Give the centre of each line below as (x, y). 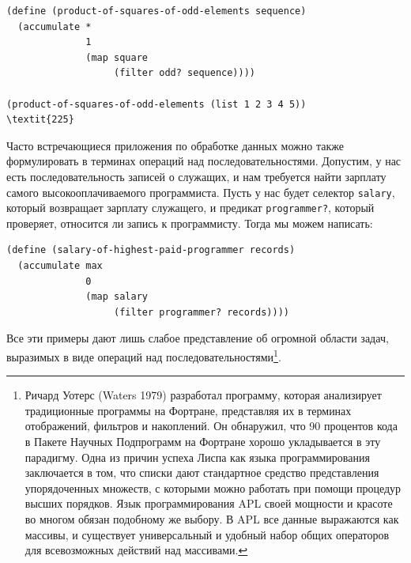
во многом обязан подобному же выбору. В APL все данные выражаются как (212, 519)
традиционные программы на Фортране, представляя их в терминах (188, 410)
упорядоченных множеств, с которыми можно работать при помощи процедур (213, 487)
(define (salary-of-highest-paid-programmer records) (151, 250)
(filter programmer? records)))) (202, 312)
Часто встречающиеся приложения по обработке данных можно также (175, 145)
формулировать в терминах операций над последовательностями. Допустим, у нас (204, 161)
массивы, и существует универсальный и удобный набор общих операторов (207, 534)
